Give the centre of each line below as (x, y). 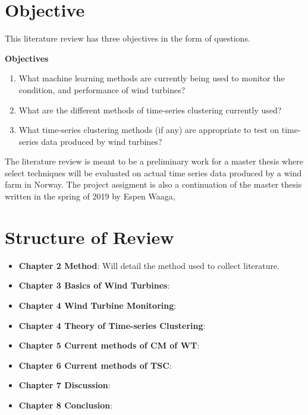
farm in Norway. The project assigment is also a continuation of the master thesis (153, 184)
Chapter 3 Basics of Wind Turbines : (94, 285)
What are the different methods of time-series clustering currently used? (150, 110)
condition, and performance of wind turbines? (102, 89)
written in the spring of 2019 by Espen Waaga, (90, 196)
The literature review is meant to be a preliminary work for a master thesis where (154, 161)
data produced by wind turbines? (102, 141)
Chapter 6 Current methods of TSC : (95, 365)
